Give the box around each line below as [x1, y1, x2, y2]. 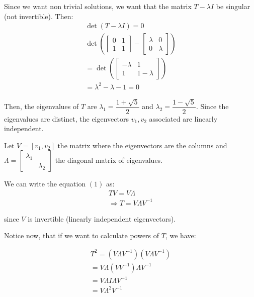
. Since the [196, 101, 229, 112]
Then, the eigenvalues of [4, 101, 79, 112]
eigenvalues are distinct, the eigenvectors [4, 113, 129, 124]
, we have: [165, 230, 196, 241]
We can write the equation [4, 178, 86, 189]
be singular [216, 1, 250, 11]
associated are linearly [149, 113, 218, 124]
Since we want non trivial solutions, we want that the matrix [4, 1, 192, 11]
